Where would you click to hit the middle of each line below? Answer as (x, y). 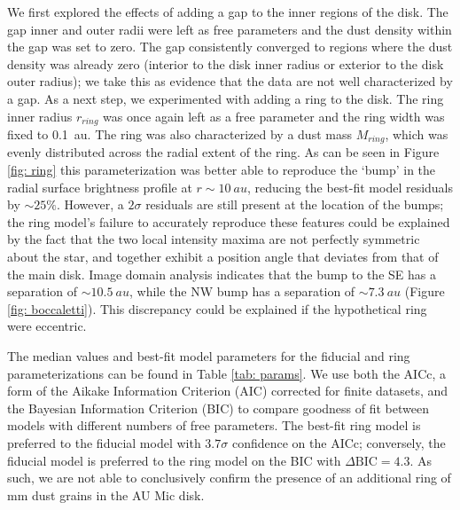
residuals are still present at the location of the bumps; (295, 204)
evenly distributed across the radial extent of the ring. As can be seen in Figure (223, 152)
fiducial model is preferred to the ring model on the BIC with (174, 460)
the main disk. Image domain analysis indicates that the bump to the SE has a (222, 274)
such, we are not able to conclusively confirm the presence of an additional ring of (229, 478)
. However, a (90, 204)
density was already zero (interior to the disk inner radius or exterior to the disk (226, 63)
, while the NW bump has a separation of (242, 291)
